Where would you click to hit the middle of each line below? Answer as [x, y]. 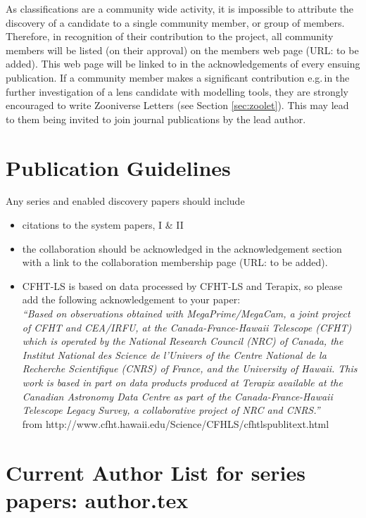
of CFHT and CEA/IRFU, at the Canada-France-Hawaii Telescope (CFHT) [187, 327]
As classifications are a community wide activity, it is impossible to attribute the [180, 8]
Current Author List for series [156, 472]
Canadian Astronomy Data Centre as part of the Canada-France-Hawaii [177, 396]
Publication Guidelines [118, 167]
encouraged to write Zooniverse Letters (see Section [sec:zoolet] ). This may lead [177, 105]
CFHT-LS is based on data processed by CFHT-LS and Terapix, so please [182, 285]
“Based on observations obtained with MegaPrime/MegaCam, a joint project [186, 314]
